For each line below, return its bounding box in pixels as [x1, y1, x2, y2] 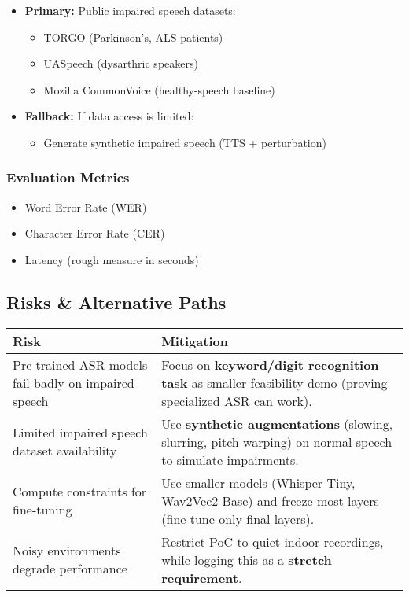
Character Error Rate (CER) [24, 225, 165, 241]
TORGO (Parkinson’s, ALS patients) [43, 28, 223, 45]
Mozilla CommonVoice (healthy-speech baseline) [43, 81, 275, 98]
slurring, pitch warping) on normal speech [161, 432, 392, 451]
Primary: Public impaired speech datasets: [24, 2, 236, 18]
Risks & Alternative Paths [6, 289, 227, 314]
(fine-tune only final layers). [161, 509, 315, 528]
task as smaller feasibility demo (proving [161, 373, 388, 392]
